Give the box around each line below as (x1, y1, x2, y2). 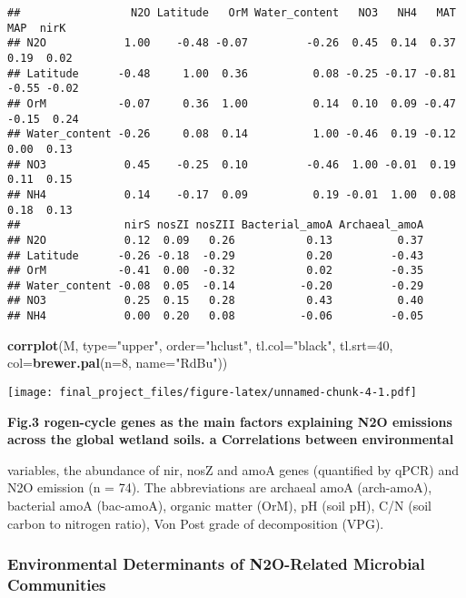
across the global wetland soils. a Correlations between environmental (7, 430, 454, 449)
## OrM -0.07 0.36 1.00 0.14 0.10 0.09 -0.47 (7, 96, 456, 110)
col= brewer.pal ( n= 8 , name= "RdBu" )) (7, 353, 228, 372)
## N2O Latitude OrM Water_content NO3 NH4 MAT (7, 6, 456, 19)
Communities (7, 573, 106, 596)
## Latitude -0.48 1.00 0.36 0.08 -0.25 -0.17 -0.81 (7, 66, 456, 80)
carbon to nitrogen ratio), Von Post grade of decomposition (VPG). (7, 513, 384, 532)
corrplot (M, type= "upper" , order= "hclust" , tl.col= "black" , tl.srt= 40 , (7, 335, 393, 354)
